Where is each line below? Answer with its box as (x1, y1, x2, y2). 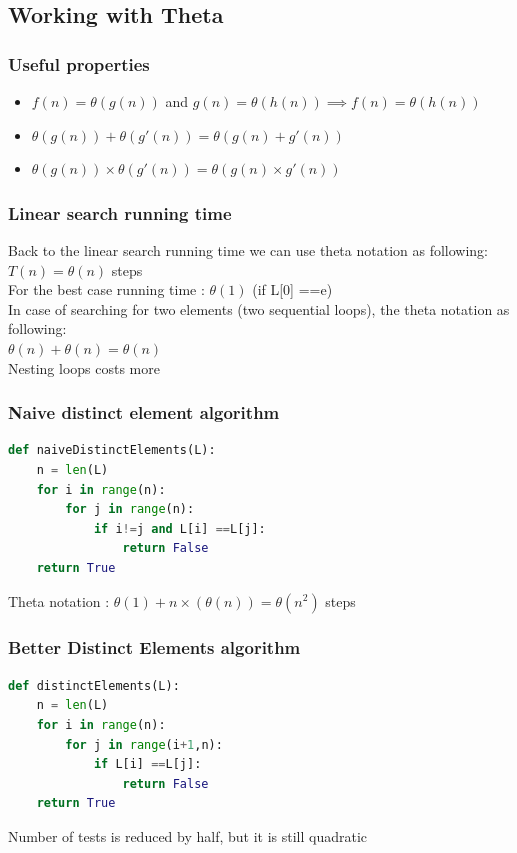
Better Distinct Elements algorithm (8, 635, 301, 660)
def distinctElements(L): (8, 678, 180, 693)
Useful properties (8, 51, 150, 76)
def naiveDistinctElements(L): (8, 443, 216, 458)
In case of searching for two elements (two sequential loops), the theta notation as (8, 298, 510, 319)
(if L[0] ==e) (252, 279, 333, 300)
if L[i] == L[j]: (93, 757, 202, 772)
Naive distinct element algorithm (8, 400, 280, 425)
